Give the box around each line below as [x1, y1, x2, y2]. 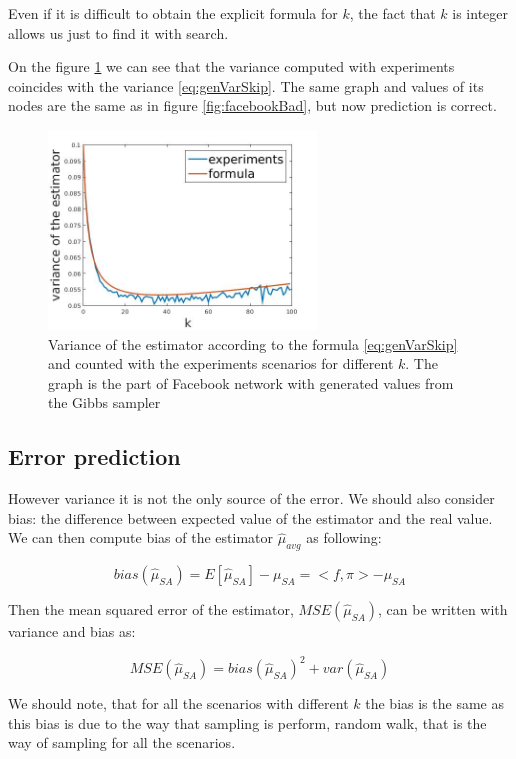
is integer [452, 3, 509, 23]
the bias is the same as [365, 693, 504, 714]
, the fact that [349, 3, 436, 23]
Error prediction [8, 441, 181, 472]
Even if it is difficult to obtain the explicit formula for [8, 3, 338, 23]
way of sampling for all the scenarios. [8, 732, 236, 753]
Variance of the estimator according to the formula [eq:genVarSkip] [48, 333, 458, 354]
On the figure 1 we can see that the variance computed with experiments [8, 56, 455, 77]
